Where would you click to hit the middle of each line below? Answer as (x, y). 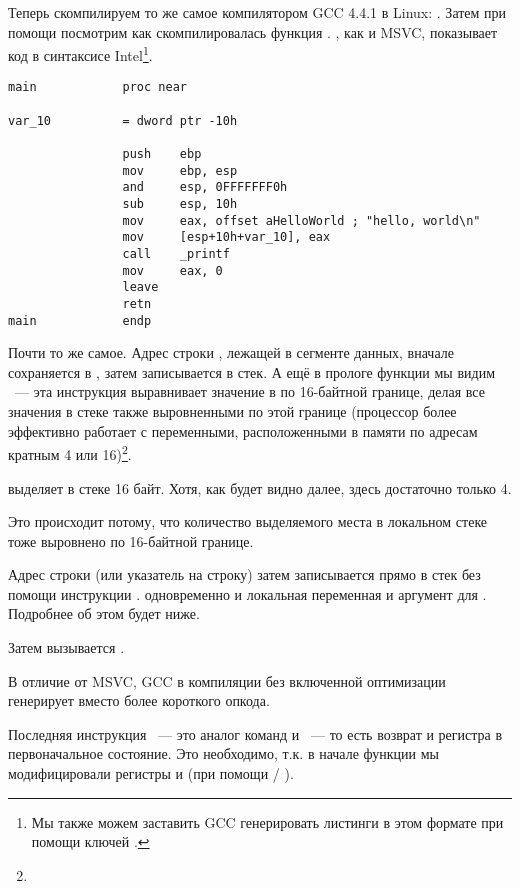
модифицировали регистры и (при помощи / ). (151, 773)
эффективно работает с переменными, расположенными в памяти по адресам (243, 430)
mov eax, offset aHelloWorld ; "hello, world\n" (301, 220)
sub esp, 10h (180, 204)
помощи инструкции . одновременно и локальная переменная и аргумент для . (247, 593)
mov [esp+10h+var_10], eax (226, 237)
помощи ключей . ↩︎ (90, 841)
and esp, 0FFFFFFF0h (205, 187)
